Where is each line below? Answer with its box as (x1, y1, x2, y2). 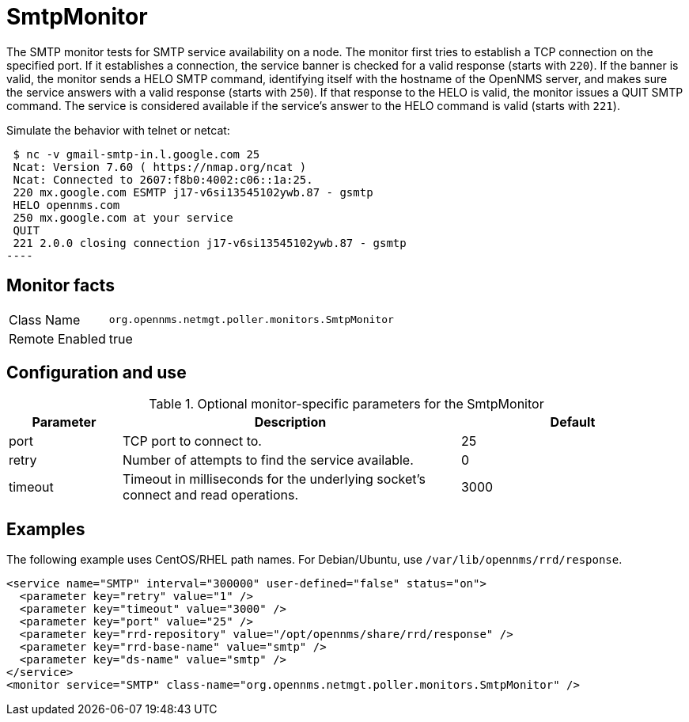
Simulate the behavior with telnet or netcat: (6, 123, 230, 137)
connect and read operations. (122, 487, 299, 503)
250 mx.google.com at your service (13, 211, 233, 224)
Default (550, 414, 596, 431)
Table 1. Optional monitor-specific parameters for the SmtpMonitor (149, 396, 544, 412)
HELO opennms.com (13, 198, 120, 211)
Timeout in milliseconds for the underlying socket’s (122, 471, 426, 488)
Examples (6, 519, 85, 539)
